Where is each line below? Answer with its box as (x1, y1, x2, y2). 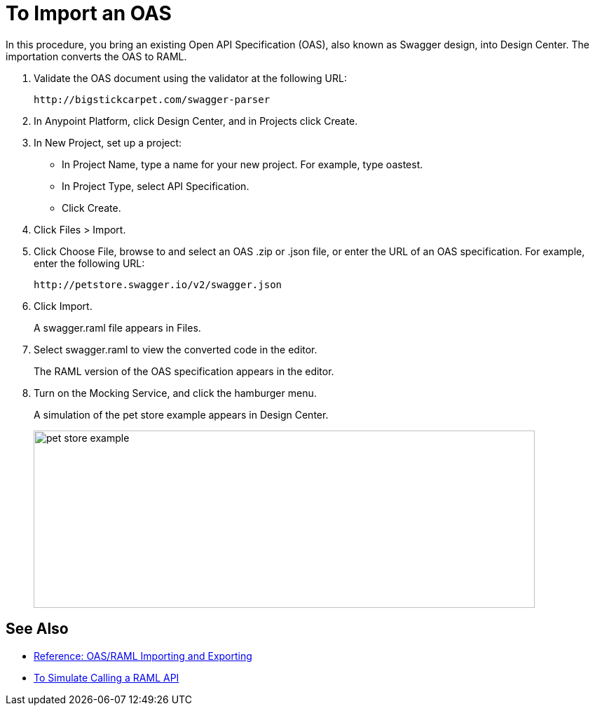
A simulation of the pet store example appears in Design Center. (34, 408, 329, 421)
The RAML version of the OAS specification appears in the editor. (34, 365, 334, 377)
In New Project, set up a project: (34, 136, 182, 149)
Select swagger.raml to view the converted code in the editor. (34, 343, 317, 355)
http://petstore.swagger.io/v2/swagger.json (34, 278, 282, 290)
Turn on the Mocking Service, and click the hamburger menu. (34, 386, 317, 399)
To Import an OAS (6, 1, 172, 25)
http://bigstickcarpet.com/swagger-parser (34, 93, 271, 105)
